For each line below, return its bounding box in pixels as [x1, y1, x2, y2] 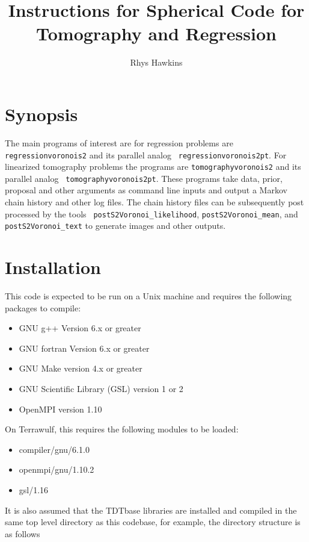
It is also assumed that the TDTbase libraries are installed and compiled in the [5, 503, 297, 516]
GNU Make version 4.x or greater [19, 362, 142, 375]
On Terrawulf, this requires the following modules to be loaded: [5, 423, 239, 435]
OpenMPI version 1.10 [19, 402, 102, 415]
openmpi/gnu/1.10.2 [19, 463, 94, 476]
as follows [5, 527, 40, 540]
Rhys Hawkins [130, 56, 183, 69]
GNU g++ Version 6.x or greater [19, 322, 141, 334]
